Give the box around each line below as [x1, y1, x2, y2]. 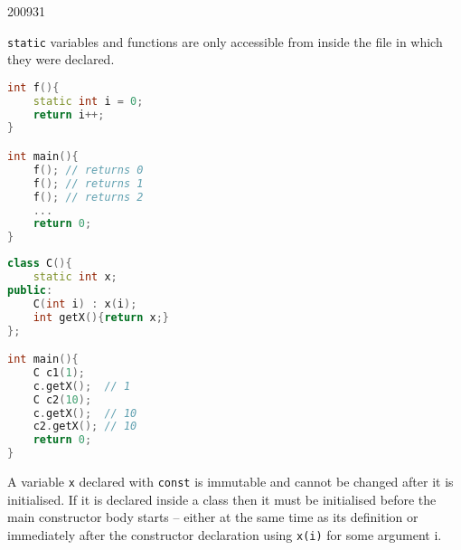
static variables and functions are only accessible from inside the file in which [7, 32, 443, 51]
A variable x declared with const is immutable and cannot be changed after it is [7, 472, 454, 491]
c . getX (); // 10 [33, 406, 137, 420]
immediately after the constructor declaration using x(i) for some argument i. [7, 525, 442, 544]
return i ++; [33, 108, 105, 121]
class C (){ [7, 257, 72, 270]
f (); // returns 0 [33, 163, 144, 176]
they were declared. [7, 50, 115, 69]
